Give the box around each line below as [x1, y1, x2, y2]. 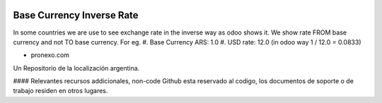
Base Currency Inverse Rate [13, 9, 139, 21]
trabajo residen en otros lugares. [13, 87, 108, 95]
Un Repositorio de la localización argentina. [13, 63, 140, 72]
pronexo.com [30, 51, 70, 59]
